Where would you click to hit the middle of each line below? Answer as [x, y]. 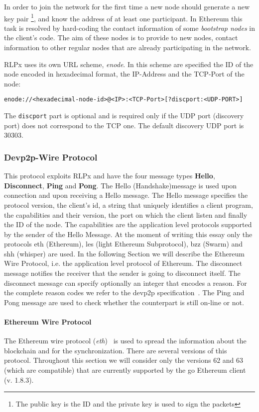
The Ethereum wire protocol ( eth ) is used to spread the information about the [125, 341]
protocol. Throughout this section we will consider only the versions [108, 360]
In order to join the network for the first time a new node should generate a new [127, 6]
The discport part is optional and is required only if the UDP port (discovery [124, 116]
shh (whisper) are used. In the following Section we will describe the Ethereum [124, 253]
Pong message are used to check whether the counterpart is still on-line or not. [124, 302]
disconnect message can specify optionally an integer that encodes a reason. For [126, 283]
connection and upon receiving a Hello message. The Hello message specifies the [126, 195]
